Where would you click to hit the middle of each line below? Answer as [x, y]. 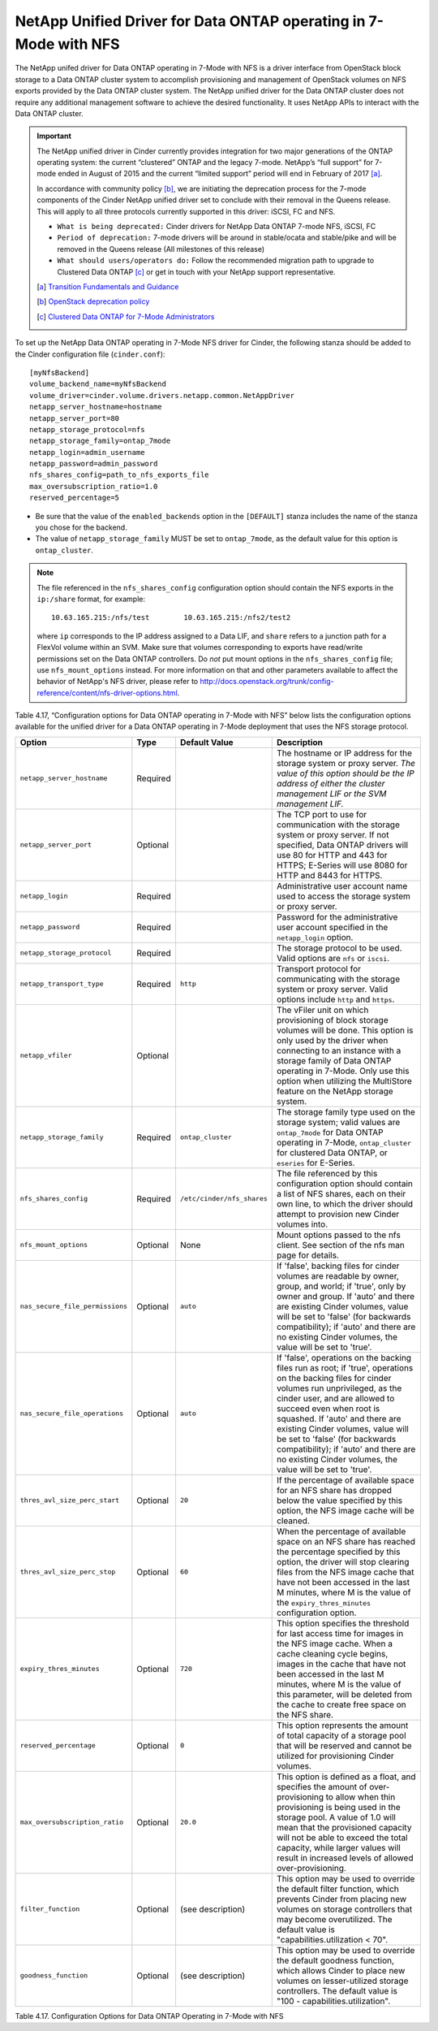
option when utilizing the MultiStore [345, 1080]
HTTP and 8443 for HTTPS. [330, 875]
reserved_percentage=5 [75, 498]
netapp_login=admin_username [87, 452]
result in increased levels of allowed [345, 1858]
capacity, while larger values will [339, 1847]
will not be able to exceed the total [343, 1838]
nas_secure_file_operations [72, 1414]
